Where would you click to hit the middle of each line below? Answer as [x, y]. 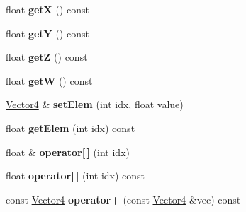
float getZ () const [47, 57]
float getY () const [47, 33]
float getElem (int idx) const [71, 128]
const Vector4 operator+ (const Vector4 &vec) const [123, 199]
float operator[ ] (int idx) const [76, 176]
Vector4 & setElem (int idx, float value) [95, 104]
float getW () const [49, 80]
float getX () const [47, 9]
